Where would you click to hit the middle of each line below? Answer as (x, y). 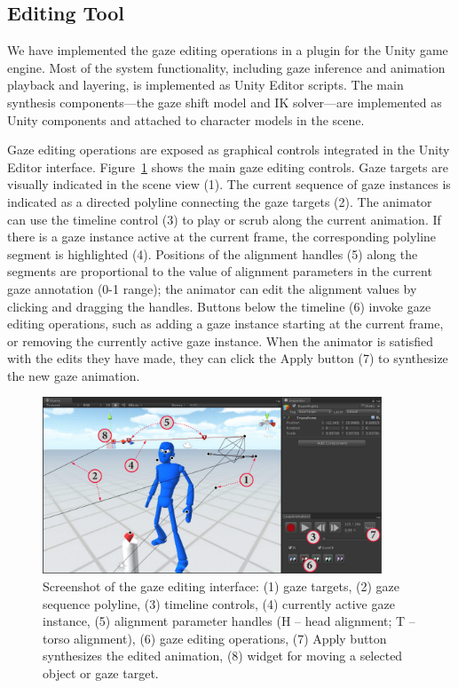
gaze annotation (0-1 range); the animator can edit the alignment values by (212, 288)
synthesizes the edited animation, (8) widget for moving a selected (223, 656)
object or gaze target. (101, 673)
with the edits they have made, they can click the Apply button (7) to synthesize (228, 358)
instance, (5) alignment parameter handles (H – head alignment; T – (229, 621)
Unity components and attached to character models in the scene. (186, 119)
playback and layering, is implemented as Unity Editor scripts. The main (205, 85)
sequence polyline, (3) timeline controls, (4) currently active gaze (219, 603)
